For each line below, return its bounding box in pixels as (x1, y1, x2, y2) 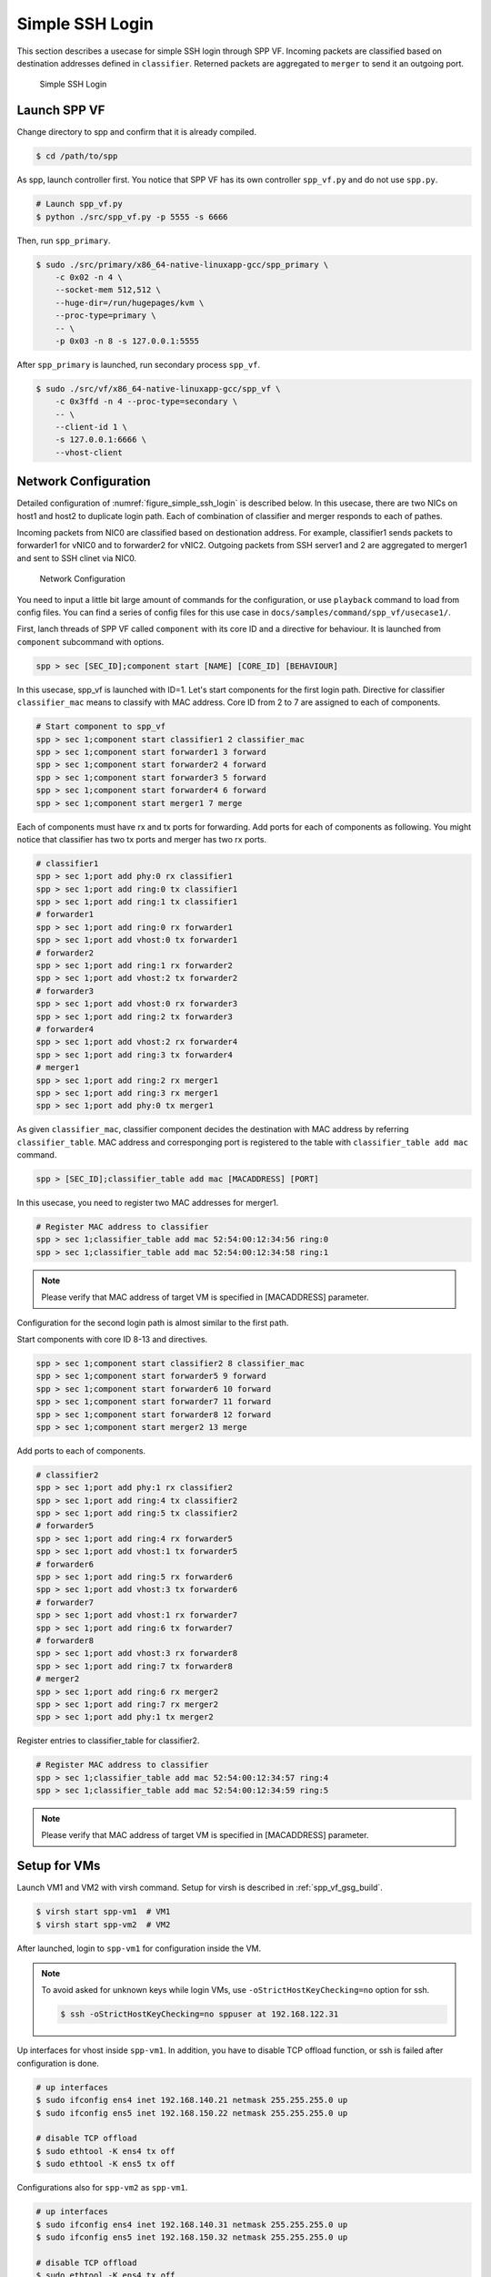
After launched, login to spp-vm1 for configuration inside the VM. (16, 1943, 262, 1954)
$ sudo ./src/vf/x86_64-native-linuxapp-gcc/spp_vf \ (35, 383, 281, 393)
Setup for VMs (16, 1858, 101, 1874)
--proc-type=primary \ (55, 311, 156, 321)
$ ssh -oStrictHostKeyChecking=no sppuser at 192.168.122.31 (60, 2009, 339, 2019)
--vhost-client (55, 447, 123, 457)
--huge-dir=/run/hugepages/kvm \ (55, 297, 205, 308)
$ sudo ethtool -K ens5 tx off (35, 2159, 176, 2170)
